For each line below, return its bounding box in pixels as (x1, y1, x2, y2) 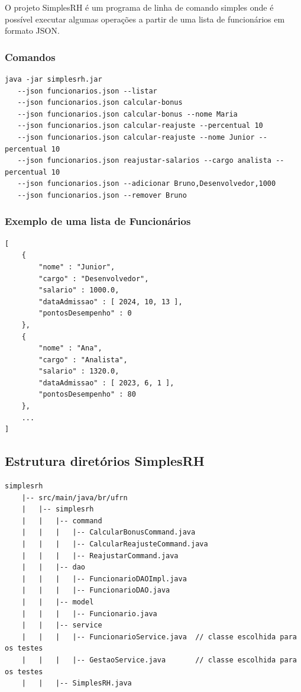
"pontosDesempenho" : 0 (38, 309, 132, 318)
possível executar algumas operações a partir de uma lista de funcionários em (5, 12, 285, 25)
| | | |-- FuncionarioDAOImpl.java (21, 574, 187, 583)
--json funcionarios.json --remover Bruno (17, 191, 187, 199)
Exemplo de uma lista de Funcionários (5, 214, 191, 228)
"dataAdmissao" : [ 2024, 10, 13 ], (38, 297, 183, 306)
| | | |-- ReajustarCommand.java (21, 551, 179, 560)
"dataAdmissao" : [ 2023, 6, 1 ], (38, 378, 174, 387)
